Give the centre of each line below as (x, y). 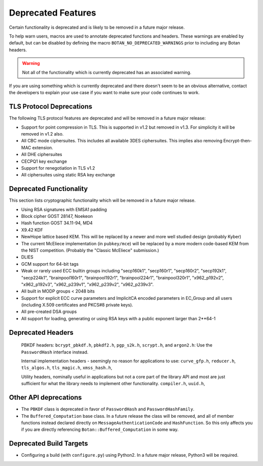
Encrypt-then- (237, 141)
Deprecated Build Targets (48, 444)
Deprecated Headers (41, 332)
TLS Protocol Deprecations (51, 107)
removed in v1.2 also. (42, 134)
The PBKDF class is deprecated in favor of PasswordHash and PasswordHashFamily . (108, 409)
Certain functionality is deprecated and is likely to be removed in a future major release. (97, 27)
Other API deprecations (46, 398)
